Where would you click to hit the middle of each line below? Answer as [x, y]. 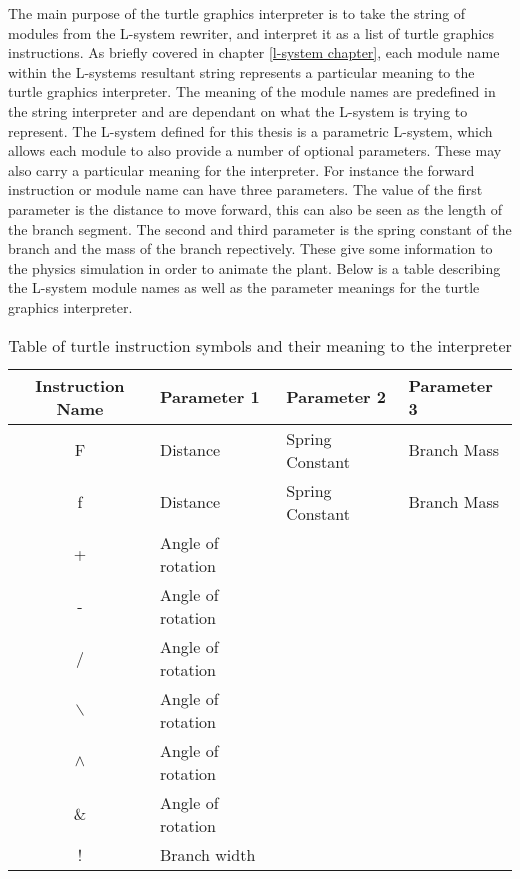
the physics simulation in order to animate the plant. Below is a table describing [254, 267]
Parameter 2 [336, 396]
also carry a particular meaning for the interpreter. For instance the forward [241, 169]
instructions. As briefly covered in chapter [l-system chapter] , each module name [254, 52]
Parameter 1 [209, 396]
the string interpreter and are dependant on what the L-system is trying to [238, 110]
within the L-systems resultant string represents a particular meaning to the [241, 71]
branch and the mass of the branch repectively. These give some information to [250, 248]
